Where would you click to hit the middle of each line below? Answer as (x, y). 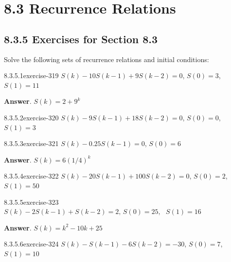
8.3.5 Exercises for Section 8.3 (81, 39)
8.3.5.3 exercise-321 (31, 143)
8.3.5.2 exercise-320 (31, 117)
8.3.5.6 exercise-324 (31, 244)
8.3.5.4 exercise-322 (31, 176)
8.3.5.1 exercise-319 (31, 75)
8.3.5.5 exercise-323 (31, 202)
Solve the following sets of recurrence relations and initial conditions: (107, 59)
